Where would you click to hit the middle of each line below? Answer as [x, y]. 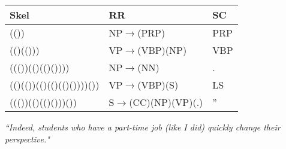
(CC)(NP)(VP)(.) [166, 102]
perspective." [27, 139]
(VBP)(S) [158, 85]
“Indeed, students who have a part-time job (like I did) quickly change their [143, 127]
